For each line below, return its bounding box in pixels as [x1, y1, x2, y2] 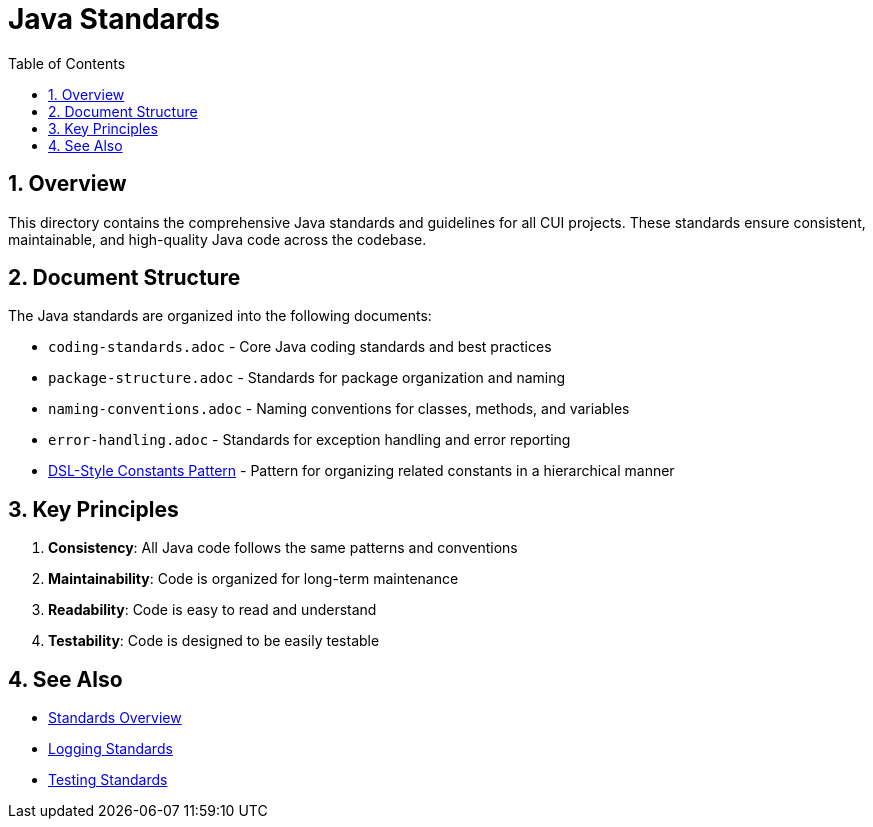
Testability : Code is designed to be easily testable [48, 632, 380, 650]
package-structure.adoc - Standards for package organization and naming [48, 369, 566, 387]
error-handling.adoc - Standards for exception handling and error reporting [48, 431, 571, 449]
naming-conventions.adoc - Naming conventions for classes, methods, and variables [48, 400, 630, 418]
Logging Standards [48, 740, 173, 758]
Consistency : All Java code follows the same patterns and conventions [48, 539, 518, 557]
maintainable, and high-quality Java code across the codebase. [8, 230, 427, 248]
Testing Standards [48, 771, 168, 789]
